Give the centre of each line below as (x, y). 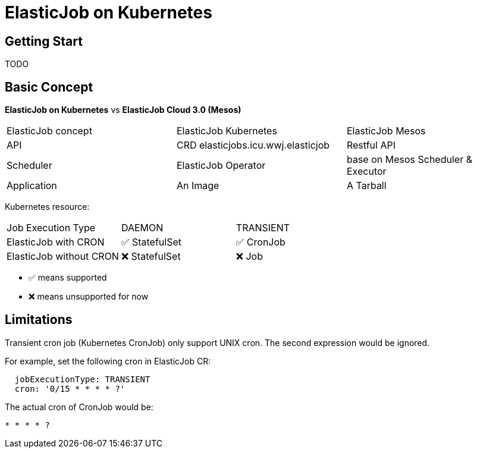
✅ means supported (68, 278)
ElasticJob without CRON (63, 257)
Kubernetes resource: (47, 207)
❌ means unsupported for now (89, 297)
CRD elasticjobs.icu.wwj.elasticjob (253, 145)
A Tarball (366, 186)
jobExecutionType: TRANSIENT (82, 379)
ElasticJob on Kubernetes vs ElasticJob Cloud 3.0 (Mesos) (123, 110)
